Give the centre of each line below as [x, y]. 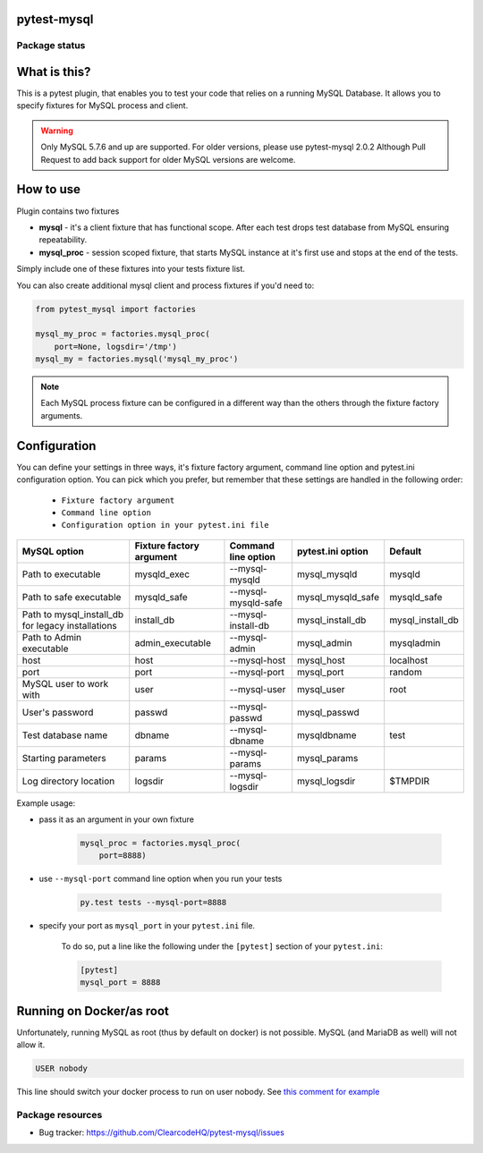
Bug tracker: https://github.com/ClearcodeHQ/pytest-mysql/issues [162, 1132]
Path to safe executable [72, 597]
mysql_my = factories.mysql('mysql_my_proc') [137, 359]
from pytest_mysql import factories [116, 309]
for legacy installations [70, 625]
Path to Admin [52, 637]
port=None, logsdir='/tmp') [116, 346]
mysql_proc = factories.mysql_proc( [161, 844]
